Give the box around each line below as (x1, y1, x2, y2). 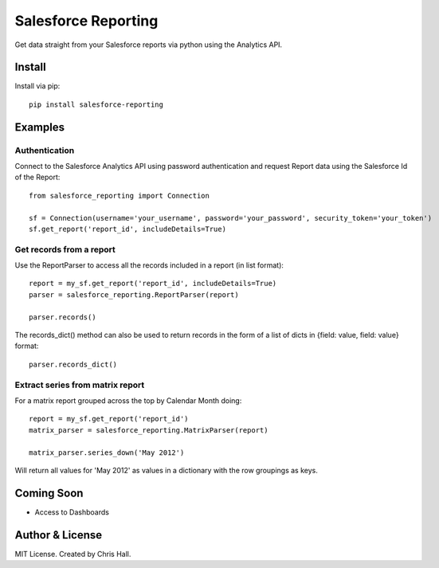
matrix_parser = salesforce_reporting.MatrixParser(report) (29, 425, 268, 434)
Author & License (14, 528, 103, 542)
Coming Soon (14, 486, 84, 499)
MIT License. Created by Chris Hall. (14, 549, 131, 558)
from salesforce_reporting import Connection (29, 191, 210, 200)
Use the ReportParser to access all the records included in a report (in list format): (14, 260, 284, 270)
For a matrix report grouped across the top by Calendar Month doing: (14, 395, 242, 405)
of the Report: (14, 172, 61, 182)
